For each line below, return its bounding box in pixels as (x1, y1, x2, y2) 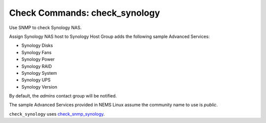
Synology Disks (21, 42, 53, 49)
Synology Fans (21, 49, 52, 55)
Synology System (21, 70, 57, 76)
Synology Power (21, 57, 55, 62)
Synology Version (21, 84, 58, 90)
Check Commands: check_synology (9, 7, 160, 18)
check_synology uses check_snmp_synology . (9, 111, 105, 117)
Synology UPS (21, 77, 51, 83)
